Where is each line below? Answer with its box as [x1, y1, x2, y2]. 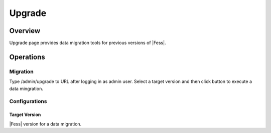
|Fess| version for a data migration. [9, 120, 82, 127]
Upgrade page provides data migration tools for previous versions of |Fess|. [9, 40, 166, 46]
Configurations [9, 98, 47, 105]
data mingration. [9, 85, 44, 91]
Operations [9, 52, 45, 61]
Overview [9, 26, 41, 35]
